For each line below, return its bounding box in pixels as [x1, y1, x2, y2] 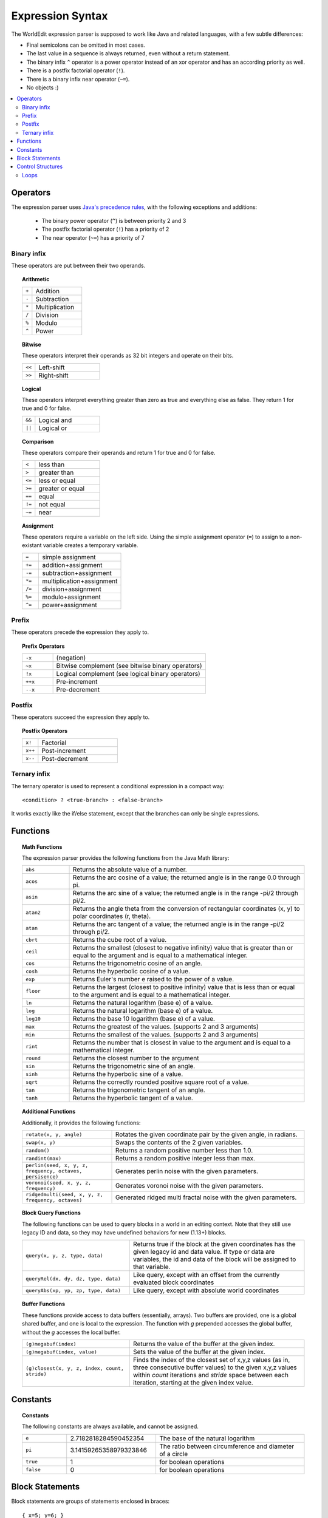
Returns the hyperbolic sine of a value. [72, 1070, 183, 1078]
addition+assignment [42, 560, 103, 569]
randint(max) [25, 1155, 62, 1162]
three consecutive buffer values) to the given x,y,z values [132, 1363, 297, 1372]
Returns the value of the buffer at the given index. [132, 1339, 275, 1348]
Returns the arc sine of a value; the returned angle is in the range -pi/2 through [72, 889, 299, 897]
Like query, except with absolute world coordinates [132, 1286, 279, 1295]
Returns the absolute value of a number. [72, 865, 188, 874]
